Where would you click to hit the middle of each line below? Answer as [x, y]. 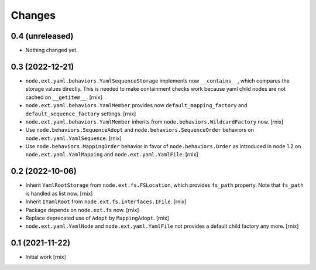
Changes [33, 15]
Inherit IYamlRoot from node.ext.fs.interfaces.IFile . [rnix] [106, 201]
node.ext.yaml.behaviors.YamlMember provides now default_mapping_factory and [136, 105]
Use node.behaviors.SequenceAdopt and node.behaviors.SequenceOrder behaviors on [140, 130]
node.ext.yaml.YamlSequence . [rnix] [74, 138]
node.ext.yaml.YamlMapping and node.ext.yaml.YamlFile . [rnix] [112, 155]
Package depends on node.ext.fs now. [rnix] [82, 210]
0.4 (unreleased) [42, 36]
